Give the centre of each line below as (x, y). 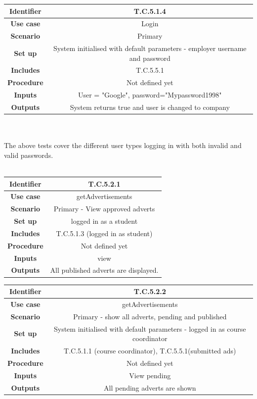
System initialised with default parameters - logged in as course (150, 328)
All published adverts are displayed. (104, 270)
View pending (150, 375)
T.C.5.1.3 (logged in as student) (104, 233)
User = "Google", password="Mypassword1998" (150, 95)
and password (150, 58)
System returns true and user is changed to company (150, 107)
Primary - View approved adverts (104, 209)
